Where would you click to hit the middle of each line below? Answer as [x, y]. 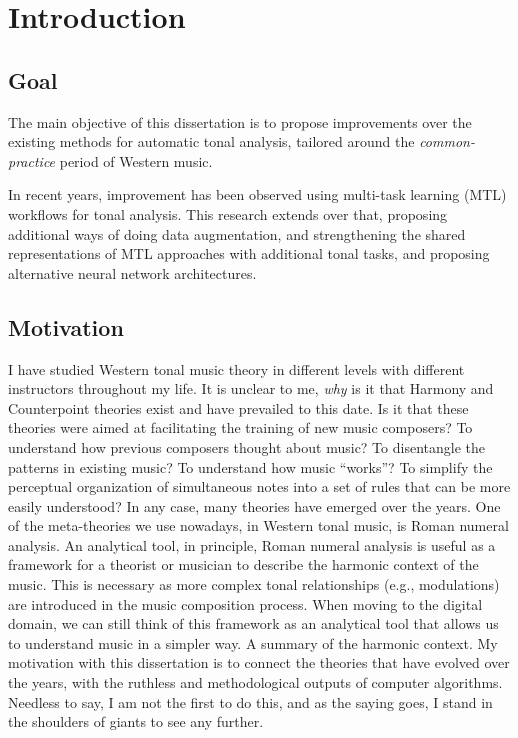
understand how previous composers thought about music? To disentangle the [246, 446]
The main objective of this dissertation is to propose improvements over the [240, 121]
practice [32, 160]
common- [447, 141]
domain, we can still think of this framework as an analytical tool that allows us [253, 623]
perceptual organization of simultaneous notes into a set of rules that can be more [259, 486]
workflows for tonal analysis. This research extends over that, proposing [228, 213]
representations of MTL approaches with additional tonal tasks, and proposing [249, 253]
